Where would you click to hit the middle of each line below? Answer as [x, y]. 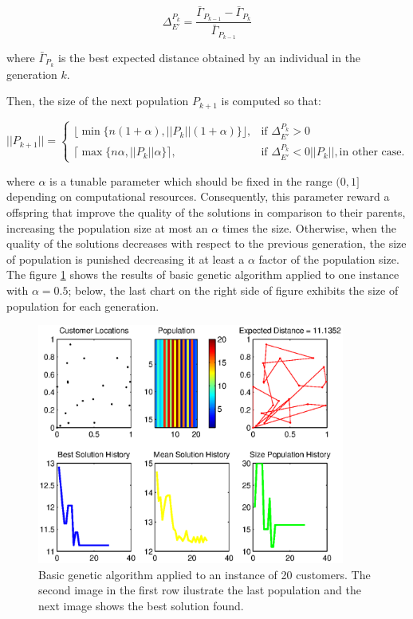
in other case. [372, 153]
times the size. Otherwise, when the [309, 227]
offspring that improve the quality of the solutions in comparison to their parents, [206, 212]
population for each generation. [83, 306]
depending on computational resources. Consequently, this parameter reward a [198, 196]
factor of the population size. [329, 259]
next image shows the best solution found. [141, 605]
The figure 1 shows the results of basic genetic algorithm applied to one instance [203, 274]
